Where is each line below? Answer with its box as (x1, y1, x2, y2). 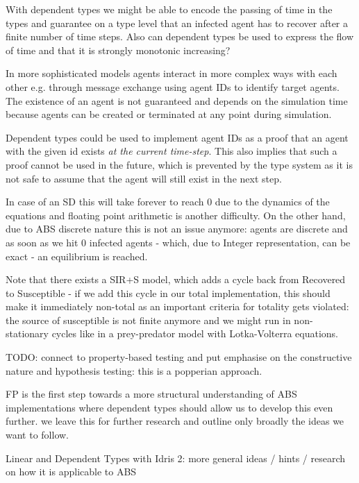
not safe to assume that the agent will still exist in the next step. (6, 171, 282, 185)
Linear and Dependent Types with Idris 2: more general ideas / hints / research (6, 450, 346, 465)
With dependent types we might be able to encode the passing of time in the (6, 2, 333, 16)
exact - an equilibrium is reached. (6, 248, 148, 263)
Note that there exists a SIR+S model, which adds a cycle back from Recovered (6, 272, 346, 287)
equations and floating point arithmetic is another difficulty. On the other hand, (6, 207, 346, 222)
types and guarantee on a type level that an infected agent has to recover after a (6, 15, 348, 30)
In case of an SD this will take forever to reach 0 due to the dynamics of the (6, 194, 330, 209)
